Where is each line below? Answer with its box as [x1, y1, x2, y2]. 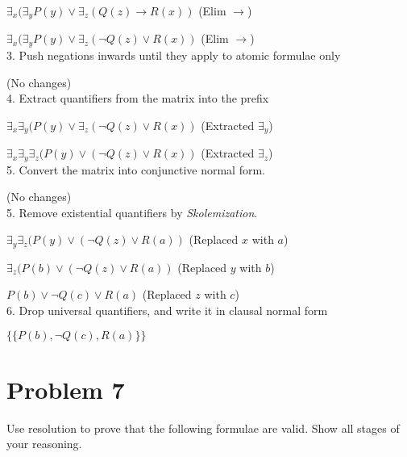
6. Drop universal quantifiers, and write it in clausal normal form [6, 302, 328, 319]
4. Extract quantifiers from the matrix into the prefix [6, 90, 269, 107]
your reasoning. [6, 435, 82, 452]
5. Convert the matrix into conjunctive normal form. [6, 161, 266, 178]
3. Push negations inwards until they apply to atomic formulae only [6, 46, 341, 63]
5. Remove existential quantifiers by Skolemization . [6, 203, 258, 220]
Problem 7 [6, 372, 125, 405]
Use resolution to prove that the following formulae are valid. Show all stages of [6, 419, 400, 436]
